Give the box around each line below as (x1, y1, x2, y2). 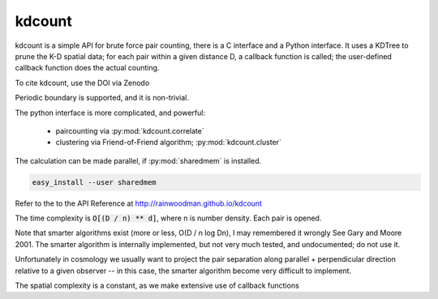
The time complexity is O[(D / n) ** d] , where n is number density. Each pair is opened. (15, 213, 322, 223)
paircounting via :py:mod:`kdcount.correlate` (55, 126, 204, 135)
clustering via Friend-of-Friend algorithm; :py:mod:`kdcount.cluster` (55, 138, 281, 147)
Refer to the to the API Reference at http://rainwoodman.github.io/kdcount (15, 199, 263, 208)
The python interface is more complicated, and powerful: (15, 108, 206, 117)
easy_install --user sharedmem (32, 177, 157, 186)
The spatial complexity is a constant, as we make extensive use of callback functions (15, 280, 299, 290)
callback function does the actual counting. (15, 63, 160, 73)
